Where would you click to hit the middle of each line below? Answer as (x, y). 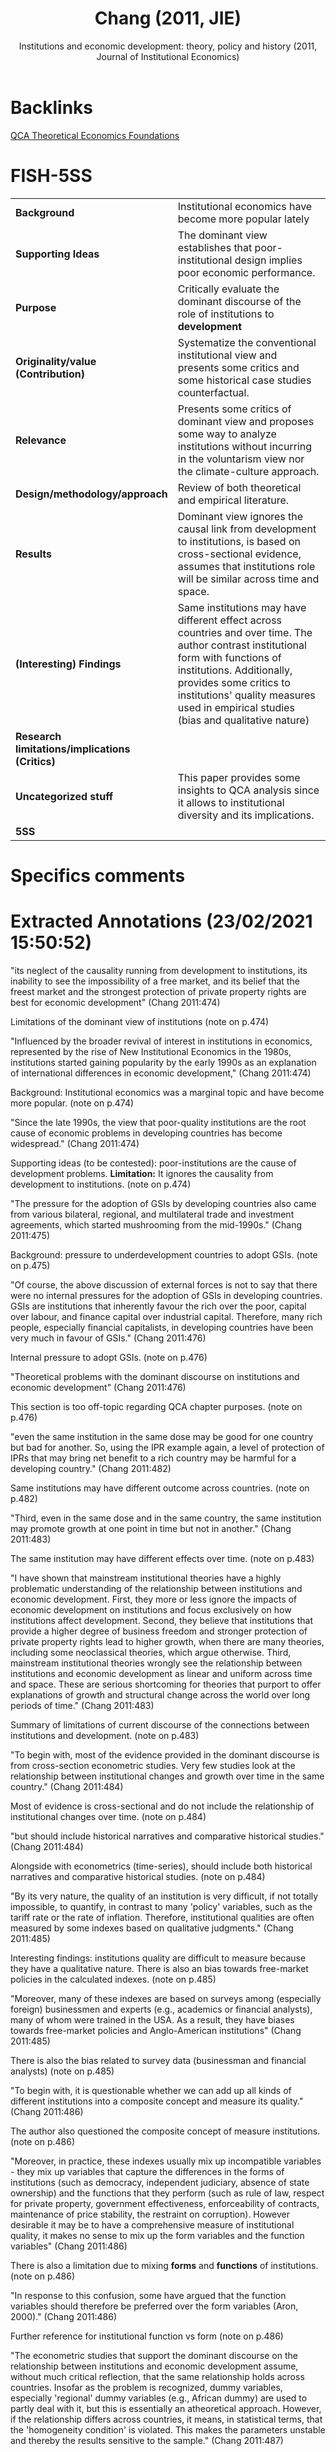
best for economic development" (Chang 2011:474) (115, 1002)
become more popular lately (243, 219)
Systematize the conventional (247, 342)
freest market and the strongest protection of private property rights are (158, 991)
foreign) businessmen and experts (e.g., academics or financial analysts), (161, 2009)
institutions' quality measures (246, 695)
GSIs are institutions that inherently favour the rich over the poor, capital (158, 1306)
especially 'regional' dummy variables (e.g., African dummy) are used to (159, 2398)
